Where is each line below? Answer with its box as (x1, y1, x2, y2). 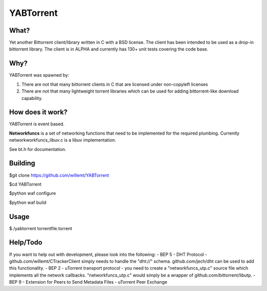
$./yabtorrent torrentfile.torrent (9, 225, 73, 231)
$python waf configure (9, 191, 56, 196)
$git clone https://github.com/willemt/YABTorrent (9, 172, 109, 178)
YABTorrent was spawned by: (9, 72, 69, 78)
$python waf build (9, 199, 46, 205)
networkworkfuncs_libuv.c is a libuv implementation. (9, 137, 116, 143)
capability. (21, 95, 43, 101)
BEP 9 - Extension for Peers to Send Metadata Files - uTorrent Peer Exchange (9, 279, 168, 285)
